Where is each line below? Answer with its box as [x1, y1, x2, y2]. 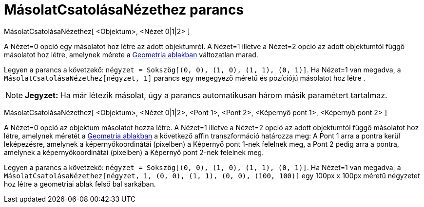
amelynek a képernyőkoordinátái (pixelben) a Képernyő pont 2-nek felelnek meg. [4, 148, 264, 156]
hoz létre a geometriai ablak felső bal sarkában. [4, 179, 156, 188]
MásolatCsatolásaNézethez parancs [4, 1, 244, 18]
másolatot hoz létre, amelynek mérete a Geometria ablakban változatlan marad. [4, 50, 258, 59]
